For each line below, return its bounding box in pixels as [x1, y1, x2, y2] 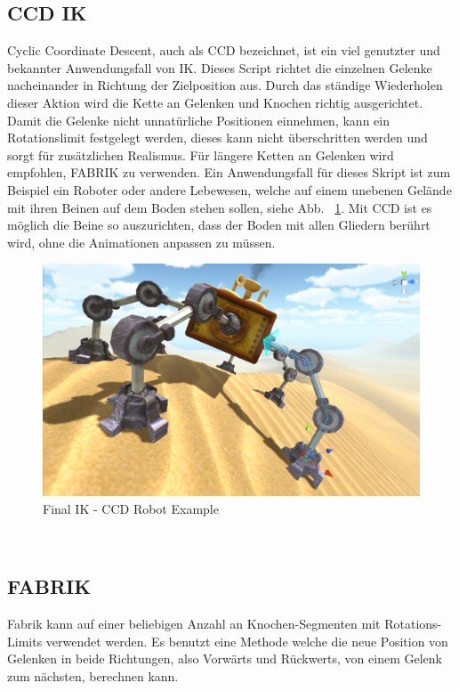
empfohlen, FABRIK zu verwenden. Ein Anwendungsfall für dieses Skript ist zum [7, 163, 451, 182]
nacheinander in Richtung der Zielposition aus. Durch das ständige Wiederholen [7, 76, 443, 94]
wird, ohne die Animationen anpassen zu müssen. [7, 232, 276, 251]
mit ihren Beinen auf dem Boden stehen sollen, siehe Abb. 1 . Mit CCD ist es [7, 198, 432, 216]
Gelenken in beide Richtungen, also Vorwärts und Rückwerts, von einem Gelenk [7, 649, 442, 668]
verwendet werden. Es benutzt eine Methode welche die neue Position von [45, 631, 448, 650]
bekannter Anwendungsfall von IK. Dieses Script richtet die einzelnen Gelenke [7, 58, 432, 77]
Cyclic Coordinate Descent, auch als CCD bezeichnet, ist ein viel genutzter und [7, 41, 440, 60]
